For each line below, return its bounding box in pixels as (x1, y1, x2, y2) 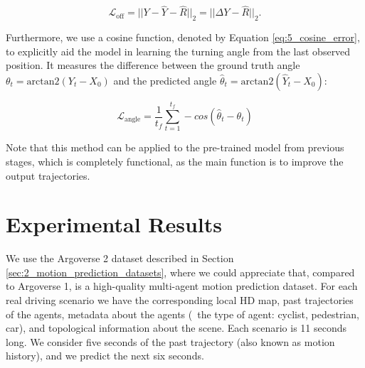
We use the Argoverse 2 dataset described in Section (6, 251, 234, 266)
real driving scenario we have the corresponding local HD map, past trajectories (6, 293, 354, 308)
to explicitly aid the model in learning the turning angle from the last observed (6, 43, 351, 58)
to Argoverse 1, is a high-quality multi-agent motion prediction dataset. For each (6, 278, 358, 293)
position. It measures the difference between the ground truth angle (6, 58, 300, 72)
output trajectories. (6, 168, 90, 183)
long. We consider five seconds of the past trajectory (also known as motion (6, 334, 335, 349)
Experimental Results (6, 210, 222, 239)
